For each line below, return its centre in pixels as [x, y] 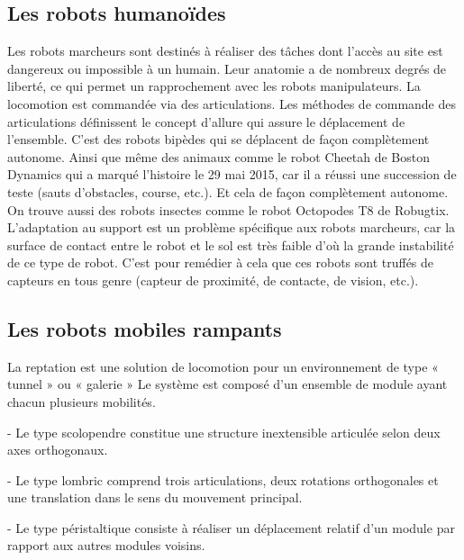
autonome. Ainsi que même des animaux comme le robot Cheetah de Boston [219, 156]
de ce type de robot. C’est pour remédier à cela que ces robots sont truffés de [221, 262]
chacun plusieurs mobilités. [82, 401]
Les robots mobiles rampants [145, 328]
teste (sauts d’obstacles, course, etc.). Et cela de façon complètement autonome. [228, 191]
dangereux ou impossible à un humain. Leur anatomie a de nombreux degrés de [227, 68]
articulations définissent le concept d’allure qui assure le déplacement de [206, 121]
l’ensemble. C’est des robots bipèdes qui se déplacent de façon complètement [218, 139]
